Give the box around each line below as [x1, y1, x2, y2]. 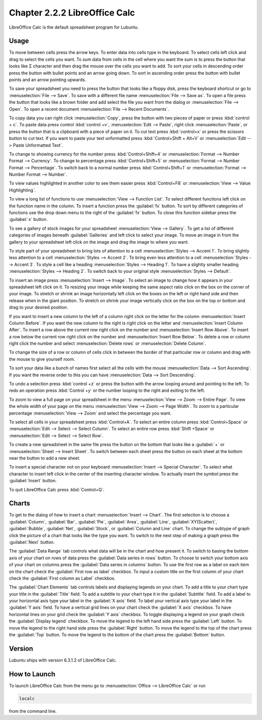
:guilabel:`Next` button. [9, 539, 55, 545]
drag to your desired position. [9, 304, 68, 310]
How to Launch [9, 670, 56, 678]
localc [19, 696, 35, 701]
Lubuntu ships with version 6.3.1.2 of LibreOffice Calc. [9, 657, 117, 663]
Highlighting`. [9, 187, 36, 193]
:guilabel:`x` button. [9, 217, 48, 222]
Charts [9, 499, 31, 507]
